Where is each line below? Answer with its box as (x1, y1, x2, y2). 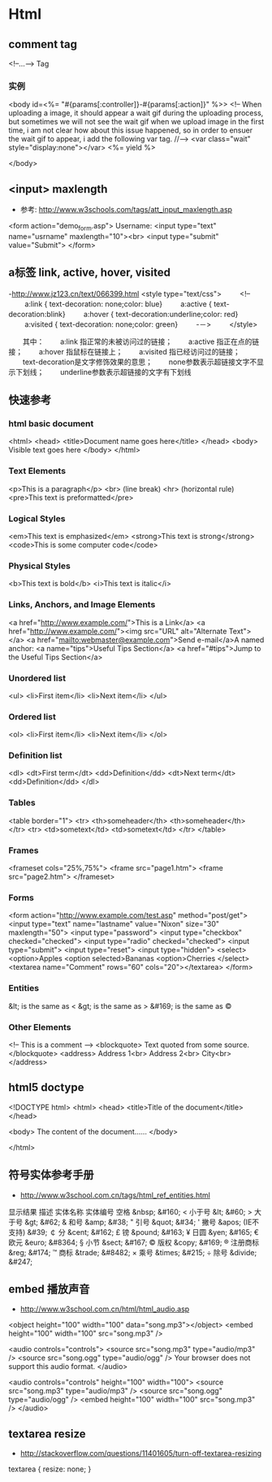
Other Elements (8, 1021, 71, 1032)
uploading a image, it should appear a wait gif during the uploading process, (8, 108, 264, 118)
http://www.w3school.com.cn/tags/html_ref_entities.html (19, 1190, 211, 1200)
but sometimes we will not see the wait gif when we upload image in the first (8, 117, 265, 127)
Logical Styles (8, 513, 66, 524)
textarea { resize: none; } (8, 1464, 92, 1474)
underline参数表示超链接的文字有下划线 (59, 367, 192, 376)
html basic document (8, 418, 94, 429)
